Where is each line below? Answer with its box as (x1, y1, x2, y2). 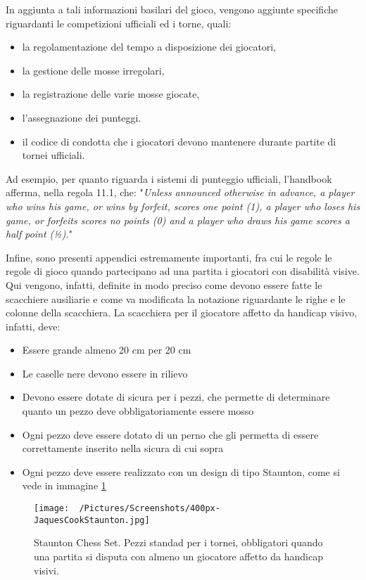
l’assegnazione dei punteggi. (22, 110, 141, 124)
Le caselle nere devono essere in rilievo (22, 366, 188, 380)
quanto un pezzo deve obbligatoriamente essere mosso (22, 404, 254, 418)
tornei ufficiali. (22, 148, 85, 162)
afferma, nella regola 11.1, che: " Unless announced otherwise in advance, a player (6, 185, 355, 200)
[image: (34, 503, 70, 514)
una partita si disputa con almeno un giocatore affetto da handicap (34, 548, 323, 563)
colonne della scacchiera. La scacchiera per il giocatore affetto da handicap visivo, (6, 305, 358, 320)
